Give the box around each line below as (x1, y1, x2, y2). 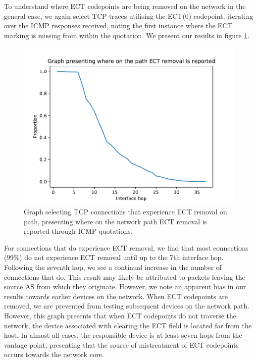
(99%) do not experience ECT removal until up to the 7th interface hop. (4, 252, 224, 262)
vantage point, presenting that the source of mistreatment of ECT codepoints (4, 339, 239, 350)
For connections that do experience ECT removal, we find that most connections (4, 242, 249, 253)
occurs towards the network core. (4, 349, 104, 360)
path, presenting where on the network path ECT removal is (24, 216, 207, 226)
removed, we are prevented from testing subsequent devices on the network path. (4, 301, 250, 311)
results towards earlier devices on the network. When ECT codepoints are (4, 291, 228, 301)
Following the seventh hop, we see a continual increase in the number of (4, 261, 222, 272)
